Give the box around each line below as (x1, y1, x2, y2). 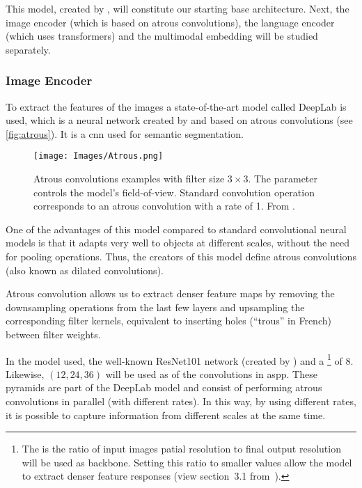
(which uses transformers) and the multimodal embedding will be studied (6, 29, 318, 43)
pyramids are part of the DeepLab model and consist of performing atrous (6, 380, 322, 395)
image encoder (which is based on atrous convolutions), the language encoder (6, 15, 335, 29)
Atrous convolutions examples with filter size (33, 171, 225, 186)
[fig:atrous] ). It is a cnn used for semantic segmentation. (6, 126, 244, 141)
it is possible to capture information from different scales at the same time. (6, 407, 326, 422)
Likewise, (6, 366, 45, 381)
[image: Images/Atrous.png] (33, 151, 164, 162)
